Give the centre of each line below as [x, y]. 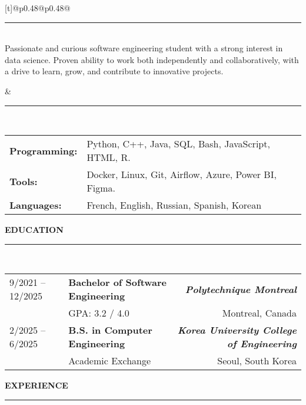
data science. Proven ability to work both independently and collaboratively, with [152, 59]
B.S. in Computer [110, 330]
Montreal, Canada [259, 313]
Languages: [36, 205]
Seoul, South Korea [257, 361]
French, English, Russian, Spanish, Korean [174, 205]
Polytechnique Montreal [241, 289]
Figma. [101, 188]
